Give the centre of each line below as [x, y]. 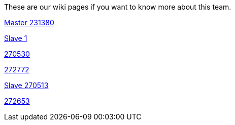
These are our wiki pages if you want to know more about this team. [118, 7]
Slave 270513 [26, 85]
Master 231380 [29, 23]
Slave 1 [16, 38]
